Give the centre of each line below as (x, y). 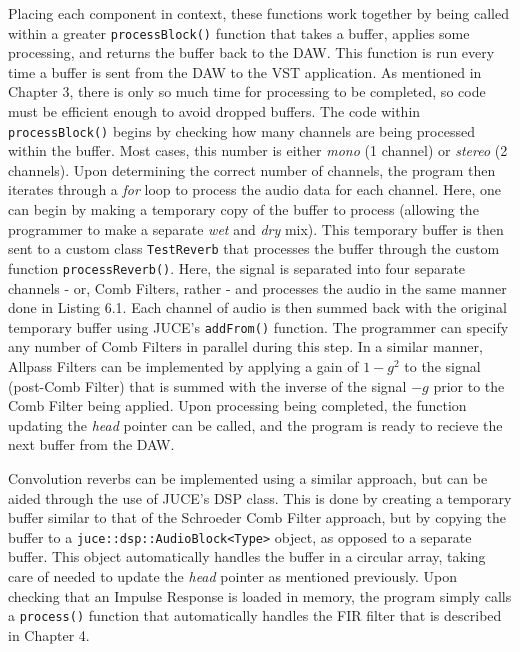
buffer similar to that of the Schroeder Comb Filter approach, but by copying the (257, 517)
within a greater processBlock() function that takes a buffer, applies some (239, 32)
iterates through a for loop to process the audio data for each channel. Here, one (255, 189)
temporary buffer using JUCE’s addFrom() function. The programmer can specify (258, 326)
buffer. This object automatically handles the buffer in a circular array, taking (247, 556)
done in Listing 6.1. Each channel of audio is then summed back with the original (257, 307)
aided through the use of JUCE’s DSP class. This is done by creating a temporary (260, 497)
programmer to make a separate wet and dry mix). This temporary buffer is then (256, 228)
